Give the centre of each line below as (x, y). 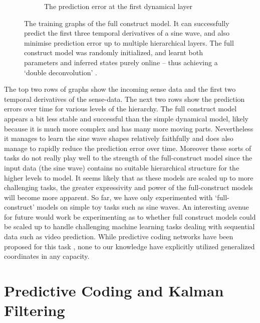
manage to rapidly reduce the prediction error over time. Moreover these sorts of (128, 148)
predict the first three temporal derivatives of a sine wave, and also (127, 33)
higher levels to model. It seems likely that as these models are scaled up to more (129, 177)
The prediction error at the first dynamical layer (118, 6)
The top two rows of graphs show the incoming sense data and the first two (120, 89)
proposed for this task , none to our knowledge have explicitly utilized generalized (129, 246)
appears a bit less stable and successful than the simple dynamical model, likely (126, 118)
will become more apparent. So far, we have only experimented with (108, 197)
